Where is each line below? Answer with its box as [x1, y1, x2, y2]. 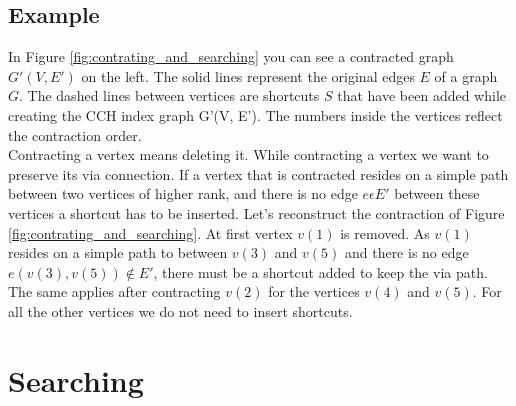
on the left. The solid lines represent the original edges [81, 65, 415, 86]
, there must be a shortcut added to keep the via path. [153, 261, 488, 282]
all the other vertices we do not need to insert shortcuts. [8, 300, 353, 321]
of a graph [434, 65, 498, 86]
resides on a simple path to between [8, 242, 228, 263]
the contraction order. [8, 124, 142, 145]
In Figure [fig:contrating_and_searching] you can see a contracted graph [8, 46, 454, 67]
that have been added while [337, 85, 507, 106]
